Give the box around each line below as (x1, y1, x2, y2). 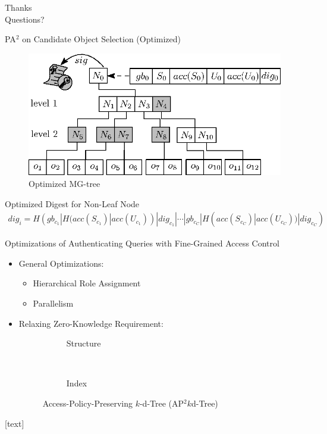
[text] (5, 417, 24, 429)
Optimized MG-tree (29, 177, 100, 190)
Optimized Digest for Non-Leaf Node (5, 197, 140, 210)
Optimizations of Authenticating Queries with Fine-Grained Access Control (5, 237, 279, 249)
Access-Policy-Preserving (42, 396, 133, 409)
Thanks (5, 1, 32, 13)
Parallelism (33, 297, 74, 310)
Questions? (5, 13, 45, 25)
